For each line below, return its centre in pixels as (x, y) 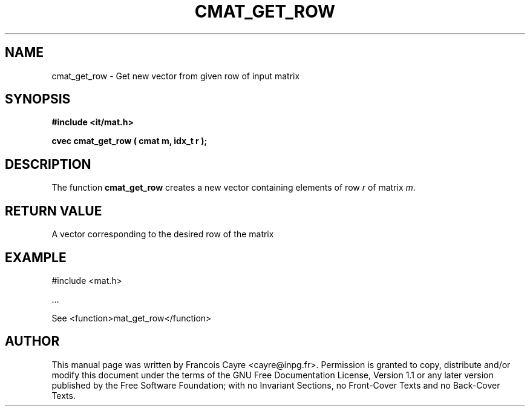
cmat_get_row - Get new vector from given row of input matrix (176, 76)
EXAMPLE (36, 257)
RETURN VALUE (54, 211)
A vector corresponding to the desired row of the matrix (163, 234)
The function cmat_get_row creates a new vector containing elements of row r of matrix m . (234, 188)
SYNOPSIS (38, 99)
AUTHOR (32, 341)
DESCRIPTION (48, 164)
